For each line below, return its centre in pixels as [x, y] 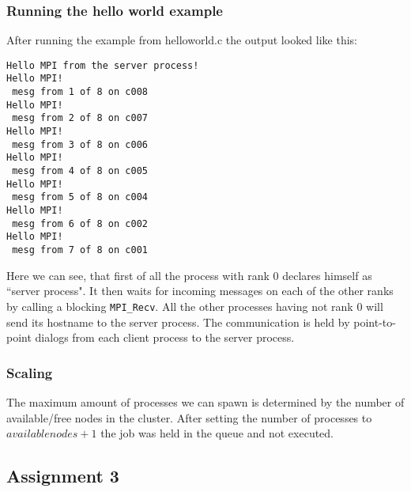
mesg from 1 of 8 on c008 [80, 92]
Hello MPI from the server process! [103, 65]
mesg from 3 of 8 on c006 [80, 144]
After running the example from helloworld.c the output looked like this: [182, 40]
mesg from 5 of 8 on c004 [80, 197]
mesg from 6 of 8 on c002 [80, 223]
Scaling [30, 372]
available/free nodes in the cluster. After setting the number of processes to [189, 417]
